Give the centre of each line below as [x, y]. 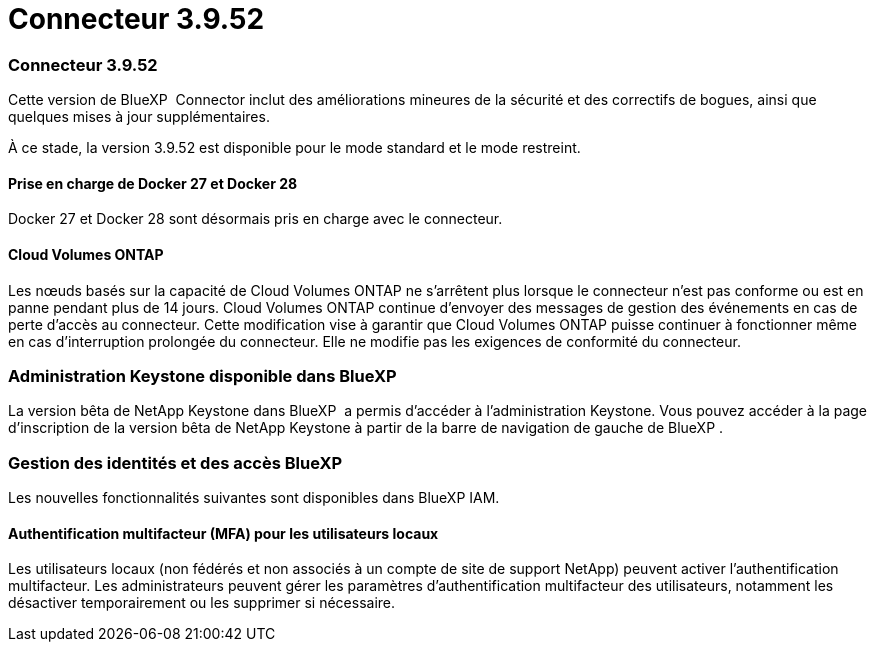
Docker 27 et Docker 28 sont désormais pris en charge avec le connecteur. [255, 219]
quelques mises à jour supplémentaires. [139, 117]
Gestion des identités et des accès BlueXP [175, 462]
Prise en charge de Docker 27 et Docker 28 [153, 183]
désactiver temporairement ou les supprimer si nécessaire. [202, 603]
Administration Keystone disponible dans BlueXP [202, 375]
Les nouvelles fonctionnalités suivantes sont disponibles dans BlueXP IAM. [254, 498]
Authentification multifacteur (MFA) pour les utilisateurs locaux [223, 533]
